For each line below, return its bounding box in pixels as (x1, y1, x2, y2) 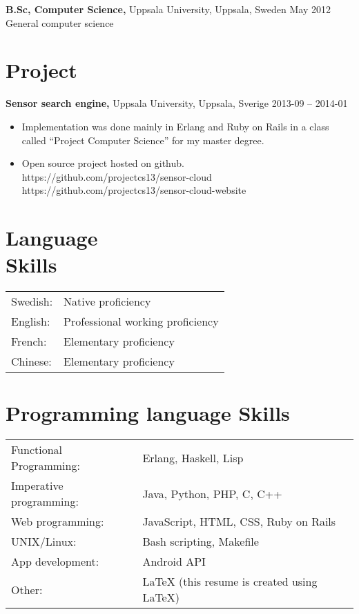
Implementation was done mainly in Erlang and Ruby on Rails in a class (21, 119, 329, 133)
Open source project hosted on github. (21, 156, 184, 170)
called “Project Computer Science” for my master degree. (21, 132, 264, 147)
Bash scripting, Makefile (142, 533, 259, 550)
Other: (11, 581, 43, 597)
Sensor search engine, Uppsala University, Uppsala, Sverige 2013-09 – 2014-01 (6, 96, 348, 110)
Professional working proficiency (64, 313, 219, 330)
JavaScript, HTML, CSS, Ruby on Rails (142, 513, 336, 530)
